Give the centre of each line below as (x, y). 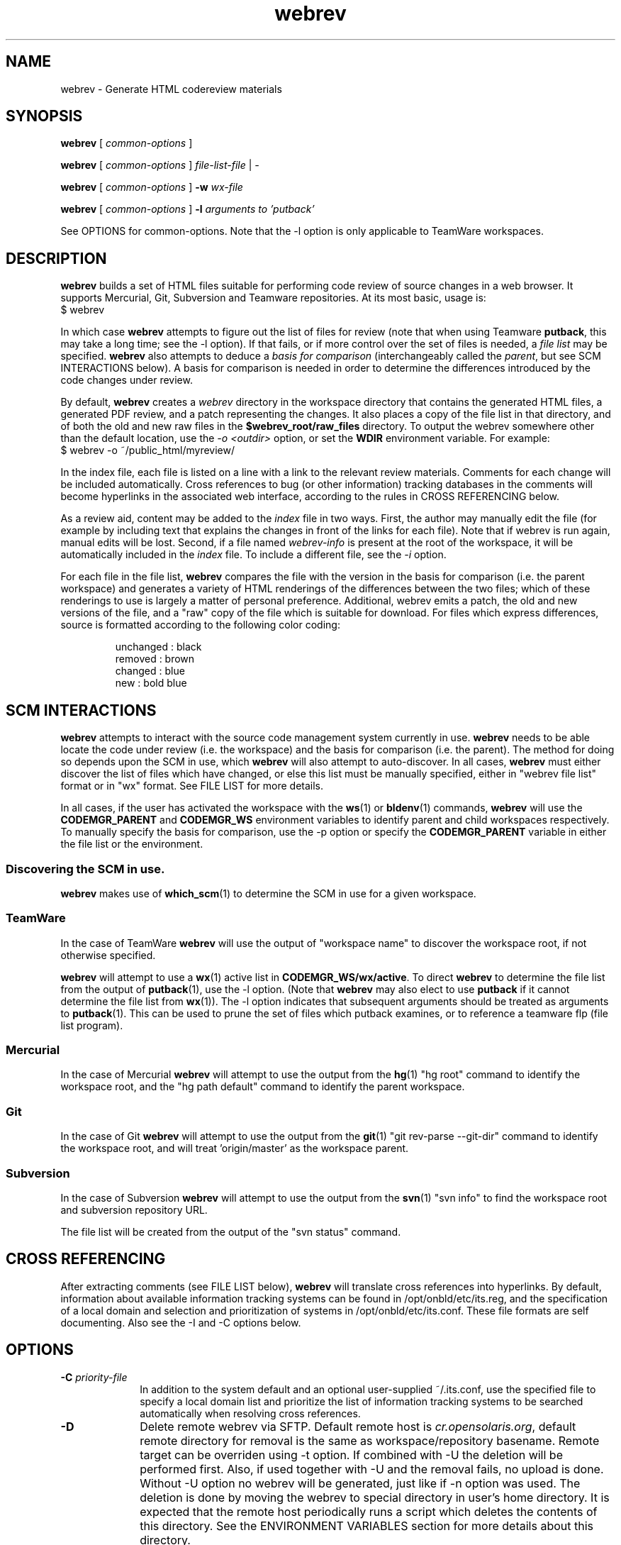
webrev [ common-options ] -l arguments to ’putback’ (188, 209)
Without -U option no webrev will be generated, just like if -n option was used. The (360, 1483)
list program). (92, 1025)
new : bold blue (151, 683)
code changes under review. (127, 380)
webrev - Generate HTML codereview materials (171, 89)
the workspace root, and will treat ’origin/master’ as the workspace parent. (235, 1148)
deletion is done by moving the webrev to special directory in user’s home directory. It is (375, 1497)
